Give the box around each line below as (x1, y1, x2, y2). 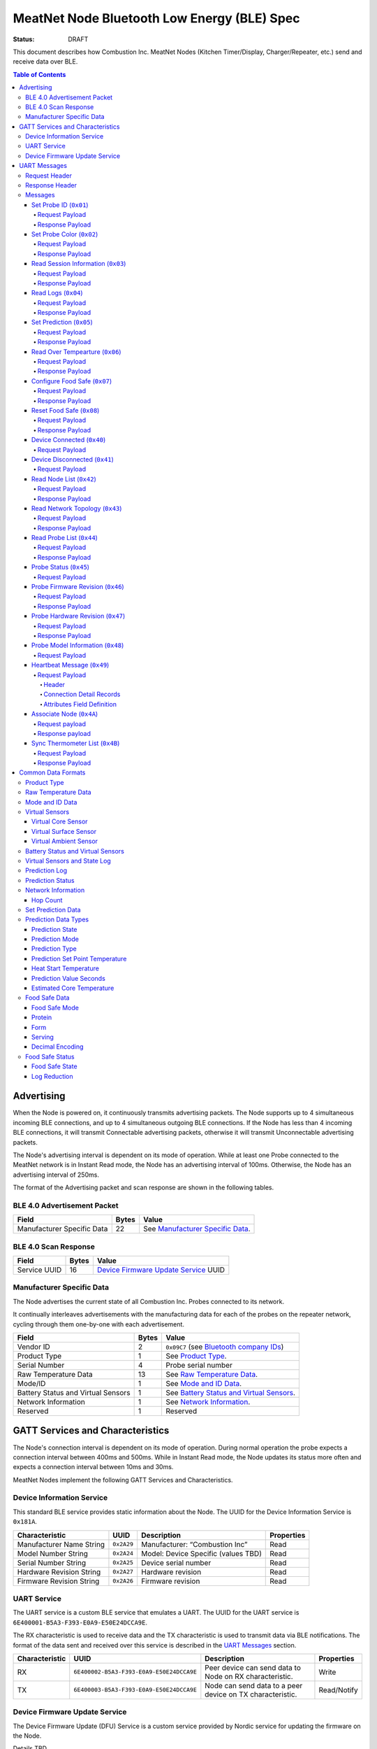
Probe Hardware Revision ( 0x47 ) (31, 612, 126, 621)
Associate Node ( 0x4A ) (31, 710, 98, 718)
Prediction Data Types (25, 915, 89, 923)
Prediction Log (25, 866, 68, 874)
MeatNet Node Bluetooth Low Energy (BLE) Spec (13, 10, 300, 26)
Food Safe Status (25, 1052, 75, 1061)
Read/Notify (318, 1685, 359, 1694)
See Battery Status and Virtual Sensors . (165, 1388, 296, 1398)
